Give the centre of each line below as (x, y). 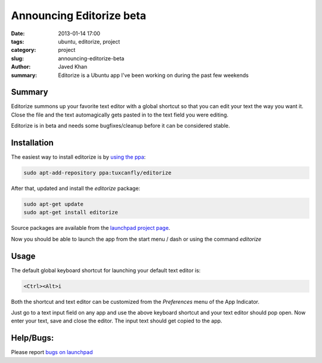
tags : (18, 41)
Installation (32, 143)
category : (24, 50)
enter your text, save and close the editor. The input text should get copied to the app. (117, 321)
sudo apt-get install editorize (71, 213)
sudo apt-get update (53, 204)
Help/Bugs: (32, 338)
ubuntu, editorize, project (89, 41)
